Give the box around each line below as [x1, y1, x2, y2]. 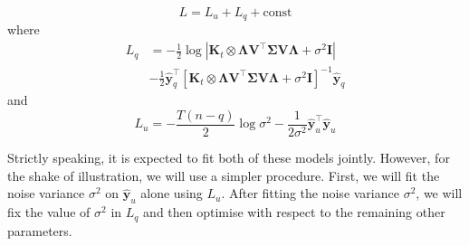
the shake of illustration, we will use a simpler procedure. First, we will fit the [7, 166, 440, 184]
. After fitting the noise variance [221, 184, 399, 203]
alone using [140, 184, 203, 203]
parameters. [7, 221, 72, 240]
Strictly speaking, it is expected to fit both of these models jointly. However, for [7, 148, 450, 167]
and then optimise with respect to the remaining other [143, 203, 445, 222]
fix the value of [7, 203, 91, 222]
